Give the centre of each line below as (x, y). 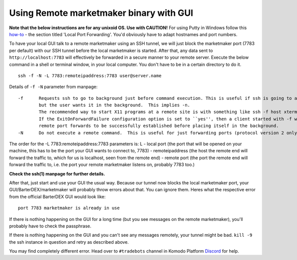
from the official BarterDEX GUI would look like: (57, 196)
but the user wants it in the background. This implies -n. (115, 105)
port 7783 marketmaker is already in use (69, 208)
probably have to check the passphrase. (50, 226)
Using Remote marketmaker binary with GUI (101, 13)
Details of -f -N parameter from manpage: (53, 87)
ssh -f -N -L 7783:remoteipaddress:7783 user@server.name (90, 76)
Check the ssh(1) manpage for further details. (57, 173)
